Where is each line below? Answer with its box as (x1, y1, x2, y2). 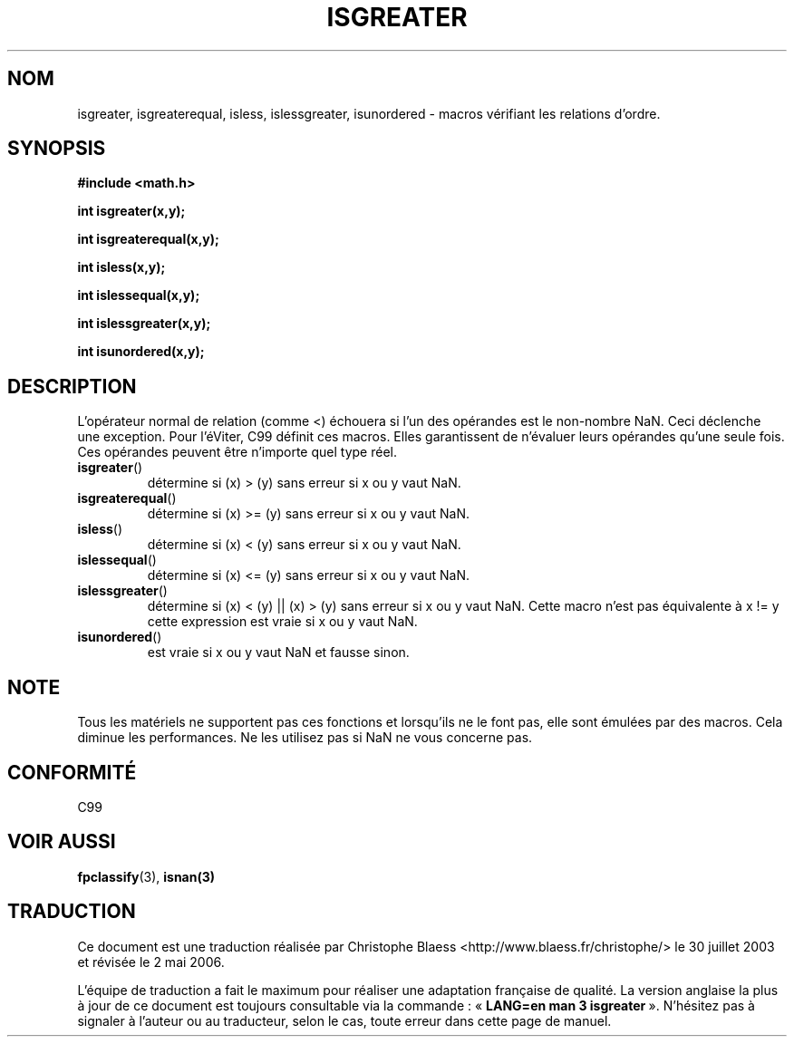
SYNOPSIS (7, 137, 106, 160)
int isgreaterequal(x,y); (77, 231, 219, 247)
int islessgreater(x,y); (77, 315, 211, 332)
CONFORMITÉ (7, 760, 137, 784)
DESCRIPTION (7, 374, 137, 398)
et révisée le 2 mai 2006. (77, 953, 225, 970)
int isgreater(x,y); (77, 203, 186, 219)
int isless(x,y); (77, 259, 166, 275)
